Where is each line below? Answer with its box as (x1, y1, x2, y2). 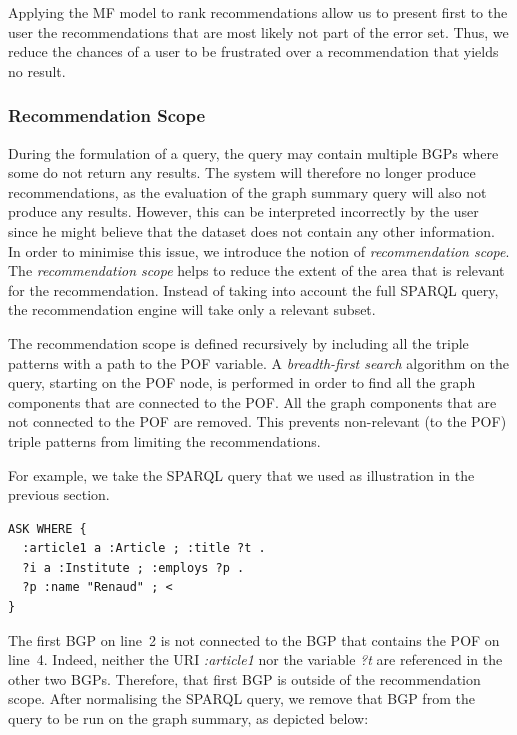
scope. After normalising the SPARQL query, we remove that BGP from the (8, 688, 475, 709)
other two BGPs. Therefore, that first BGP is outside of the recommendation (8, 668, 481, 689)
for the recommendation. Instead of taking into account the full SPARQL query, (8, 279, 499, 300)
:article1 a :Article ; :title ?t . (22, 541, 266, 556)
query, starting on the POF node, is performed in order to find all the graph (8, 372, 476, 393)
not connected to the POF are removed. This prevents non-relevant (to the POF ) (8, 411, 507, 432)
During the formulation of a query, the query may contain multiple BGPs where (8, 142, 499, 163)
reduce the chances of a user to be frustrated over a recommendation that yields (8, 41, 499, 62)
